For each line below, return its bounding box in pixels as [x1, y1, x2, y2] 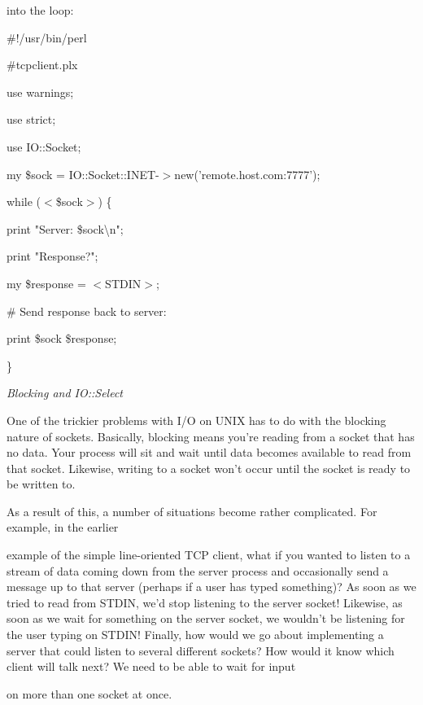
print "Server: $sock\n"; [7, 220, 124, 237]
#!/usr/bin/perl [7, 28, 87, 46]
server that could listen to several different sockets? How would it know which [7, 642, 395, 659]
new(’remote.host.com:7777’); [174, 165, 321, 182]
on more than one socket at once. [7, 685, 172, 702]
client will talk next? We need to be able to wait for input [7, 658, 296, 675]
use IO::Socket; [7, 138, 81, 155]
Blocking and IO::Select [7, 384, 124, 401]
